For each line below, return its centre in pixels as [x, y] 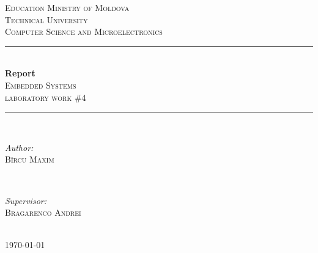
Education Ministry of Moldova [67, 7]
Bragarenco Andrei [43, 212]
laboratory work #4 [46, 97]
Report [20, 73]
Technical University [46, 19]
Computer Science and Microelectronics [84, 31]
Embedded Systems [41, 85]
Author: [19, 147]
